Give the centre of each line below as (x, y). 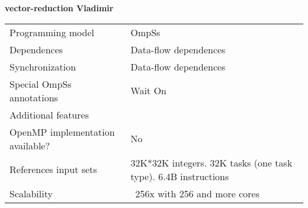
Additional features (49, 114)
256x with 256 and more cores (198, 193)
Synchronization (43, 66)
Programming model (52, 32)
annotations (34, 97)
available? (30, 145)
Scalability (31, 193)
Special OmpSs (41, 84)
